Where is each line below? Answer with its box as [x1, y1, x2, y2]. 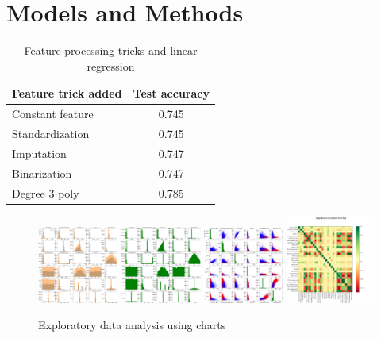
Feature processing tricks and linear [24, 42, 198, 59]
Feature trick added [12, 85, 122, 102]
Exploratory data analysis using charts [38, 317, 226, 333]
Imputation [12, 144, 67, 161]
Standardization [12, 125, 90, 141]
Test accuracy [133, 85, 210, 102]
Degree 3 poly [12, 184, 79, 201]
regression [87, 57, 135, 74]
